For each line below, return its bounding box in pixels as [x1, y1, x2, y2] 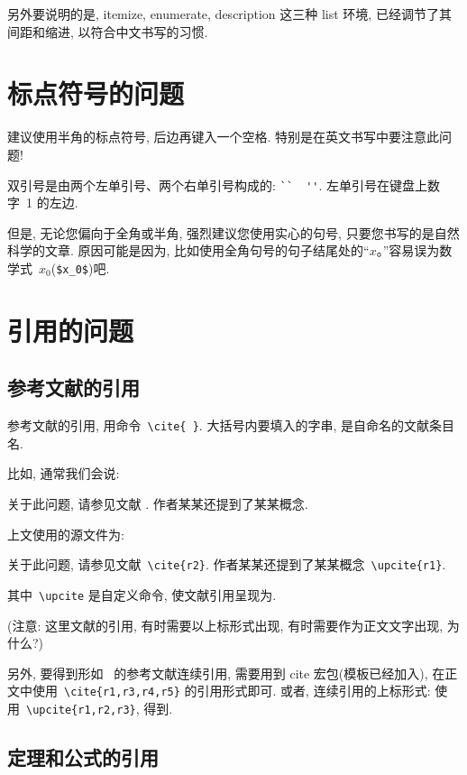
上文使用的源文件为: [7, 524, 124, 543]
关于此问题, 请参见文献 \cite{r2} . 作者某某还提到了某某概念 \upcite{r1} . [7, 555, 446, 574]
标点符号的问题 [7, 75, 185, 112]
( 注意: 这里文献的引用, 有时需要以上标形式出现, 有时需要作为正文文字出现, [7, 615, 444, 634]
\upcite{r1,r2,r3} [26, 703, 136, 716]
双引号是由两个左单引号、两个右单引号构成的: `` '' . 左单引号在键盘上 [7, 175, 428, 194]
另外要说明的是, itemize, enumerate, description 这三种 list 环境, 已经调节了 [7, 5, 439, 23]
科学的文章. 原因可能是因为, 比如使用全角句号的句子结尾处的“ [7, 241, 370, 260]
